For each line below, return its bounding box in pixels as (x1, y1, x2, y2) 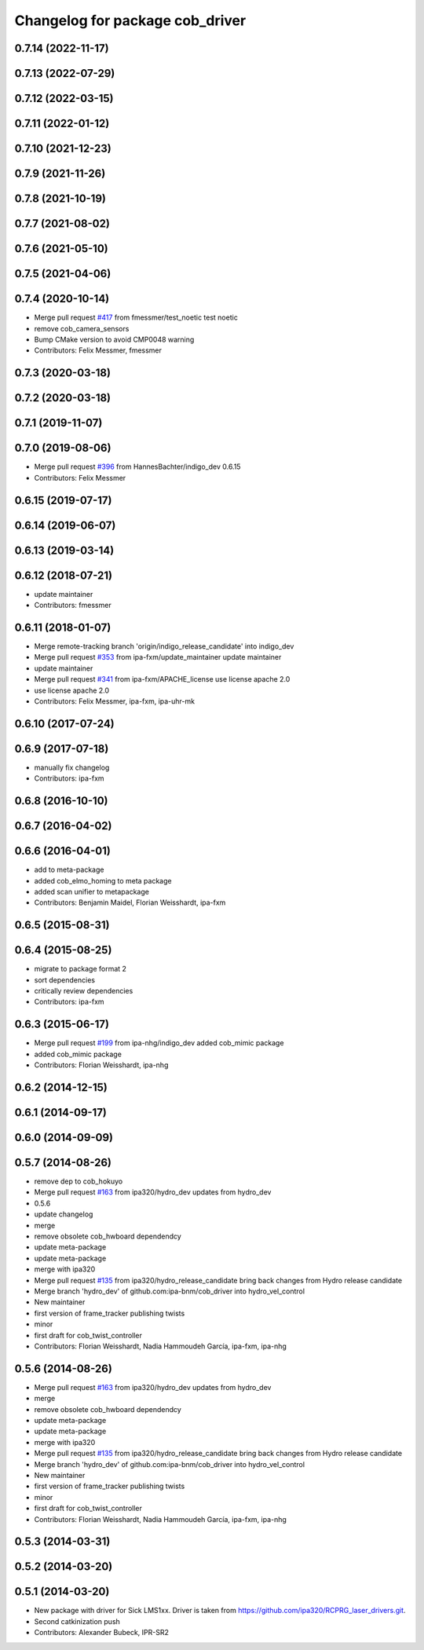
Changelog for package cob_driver (14, 12, 247, 29)
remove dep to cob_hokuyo (34, 1176, 123, 1186)
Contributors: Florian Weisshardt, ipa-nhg (34, 1060, 169, 1070)
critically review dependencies (34, 986, 133, 996)
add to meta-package (34, 865, 104, 875)
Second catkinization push (34, 1616, 121, 1626)
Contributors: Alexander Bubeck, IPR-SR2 (34, 1628, 169, 1637)
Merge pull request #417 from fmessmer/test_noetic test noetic (34, 313, 239, 322)
